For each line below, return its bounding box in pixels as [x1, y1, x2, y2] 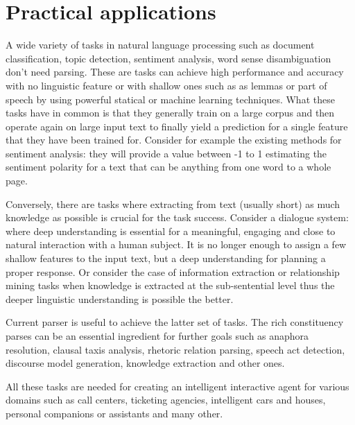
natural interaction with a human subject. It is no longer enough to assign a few [6, 237, 347, 252]
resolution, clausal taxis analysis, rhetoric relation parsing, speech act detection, [6, 342, 345, 356]
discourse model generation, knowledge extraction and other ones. [6, 356, 285, 370]
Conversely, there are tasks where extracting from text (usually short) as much [6, 196, 340, 211]
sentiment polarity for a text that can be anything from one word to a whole [6, 159, 331, 174]
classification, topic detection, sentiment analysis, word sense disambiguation [6, 51, 331, 65]
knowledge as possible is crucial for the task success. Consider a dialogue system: [6, 210, 349, 225]
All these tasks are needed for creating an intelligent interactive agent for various [6, 379, 349, 393]
